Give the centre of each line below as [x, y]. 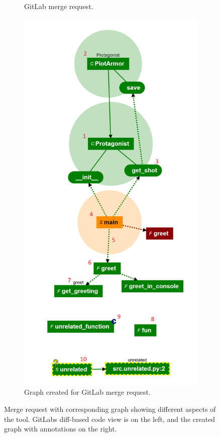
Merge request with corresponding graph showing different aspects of [110, 409]
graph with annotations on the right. [61, 429]
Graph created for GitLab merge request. [87, 392]
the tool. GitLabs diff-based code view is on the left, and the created [110, 419]
